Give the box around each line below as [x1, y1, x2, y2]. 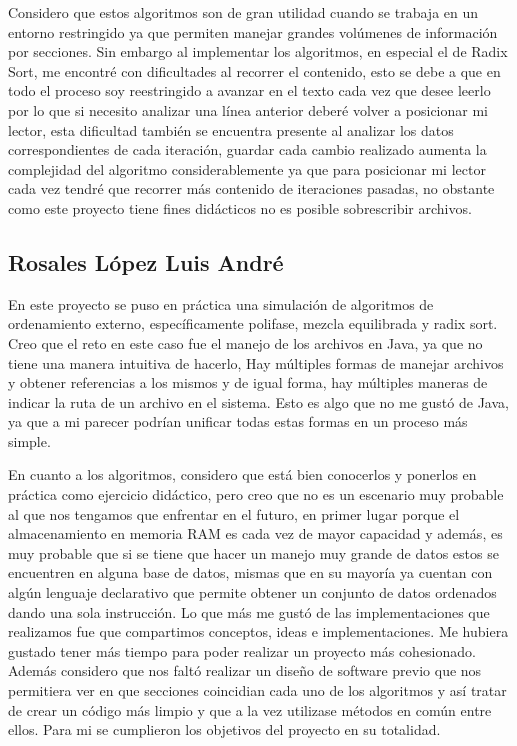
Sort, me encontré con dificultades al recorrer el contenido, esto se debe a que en [8, 60, 501, 81]
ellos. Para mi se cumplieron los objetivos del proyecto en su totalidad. [8, 719, 441, 740]
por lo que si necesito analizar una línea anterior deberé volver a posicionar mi [8, 99, 489, 120]
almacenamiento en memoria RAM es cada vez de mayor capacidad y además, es [8, 523, 503, 544]
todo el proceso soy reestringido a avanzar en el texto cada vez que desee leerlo [8, 80, 491, 101]
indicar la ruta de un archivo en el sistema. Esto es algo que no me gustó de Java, [8, 391, 509, 412]
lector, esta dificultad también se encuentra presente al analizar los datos [8, 119, 454, 140]
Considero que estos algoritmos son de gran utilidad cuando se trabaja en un [8, 2, 479, 22]
